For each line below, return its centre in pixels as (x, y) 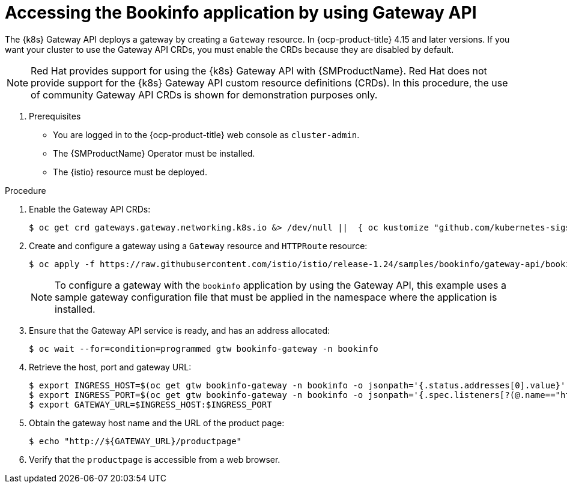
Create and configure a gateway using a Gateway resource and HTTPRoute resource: (198, 246)
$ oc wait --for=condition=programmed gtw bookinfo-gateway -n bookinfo (204, 348)
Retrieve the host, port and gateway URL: (110, 367)
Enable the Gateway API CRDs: (90, 209)
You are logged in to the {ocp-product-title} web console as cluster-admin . (206, 134)
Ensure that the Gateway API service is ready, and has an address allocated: (180, 330)
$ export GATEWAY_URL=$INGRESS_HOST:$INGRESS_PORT (150, 404)
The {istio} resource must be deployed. (130, 172)
